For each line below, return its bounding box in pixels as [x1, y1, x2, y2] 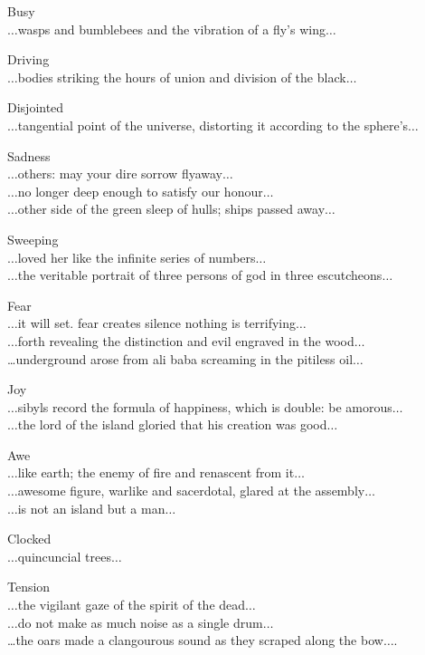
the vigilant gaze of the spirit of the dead [17, 595, 246, 614]
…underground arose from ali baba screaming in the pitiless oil [7, 349, 354, 368]
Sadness [7, 146, 51, 165]
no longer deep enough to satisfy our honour [17, 181, 263, 200]
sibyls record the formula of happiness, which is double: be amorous [17, 397, 392, 416]
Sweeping [7, 229, 59, 248]
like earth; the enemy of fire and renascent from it [17, 463, 295, 482]
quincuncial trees [17, 546, 111, 565]
